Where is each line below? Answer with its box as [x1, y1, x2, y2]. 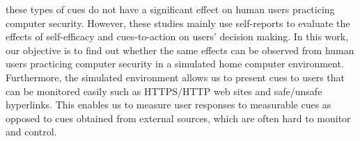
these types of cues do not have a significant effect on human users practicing [6, 2, 335, 16]
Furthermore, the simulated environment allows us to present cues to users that [6, 69, 345, 84]
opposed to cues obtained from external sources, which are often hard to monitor [6, 110, 351, 125]
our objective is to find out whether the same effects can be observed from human [6, 42, 354, 57]
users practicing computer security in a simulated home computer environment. [6, 56, 344, 71]
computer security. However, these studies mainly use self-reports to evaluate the [6, 15, 350, 30]
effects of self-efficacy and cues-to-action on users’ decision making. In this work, [6, 29, 349, 44]
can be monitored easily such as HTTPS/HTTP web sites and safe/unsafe [6, 83, 322, 98]
